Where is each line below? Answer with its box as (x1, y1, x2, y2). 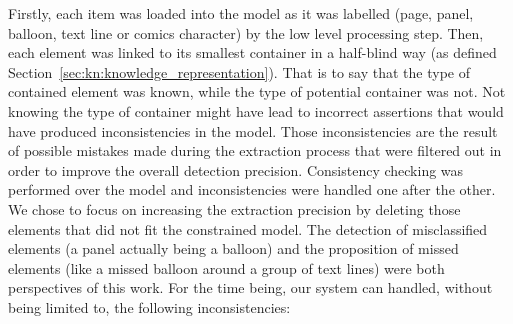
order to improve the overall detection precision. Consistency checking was (8, 159, 464, 180)
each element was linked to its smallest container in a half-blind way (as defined (8, 42, 497, 63)
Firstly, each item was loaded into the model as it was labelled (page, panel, (8, 3, 474, 23)
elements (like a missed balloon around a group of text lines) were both (8, 257, 445, 278)
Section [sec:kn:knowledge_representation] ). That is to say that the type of (8, 61, 471, 82)
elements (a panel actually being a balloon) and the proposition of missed (8, 238, 459, 259)
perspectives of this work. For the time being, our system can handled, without (8, 277, 493, 298)
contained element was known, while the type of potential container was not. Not (8, 81, 506, 102)
